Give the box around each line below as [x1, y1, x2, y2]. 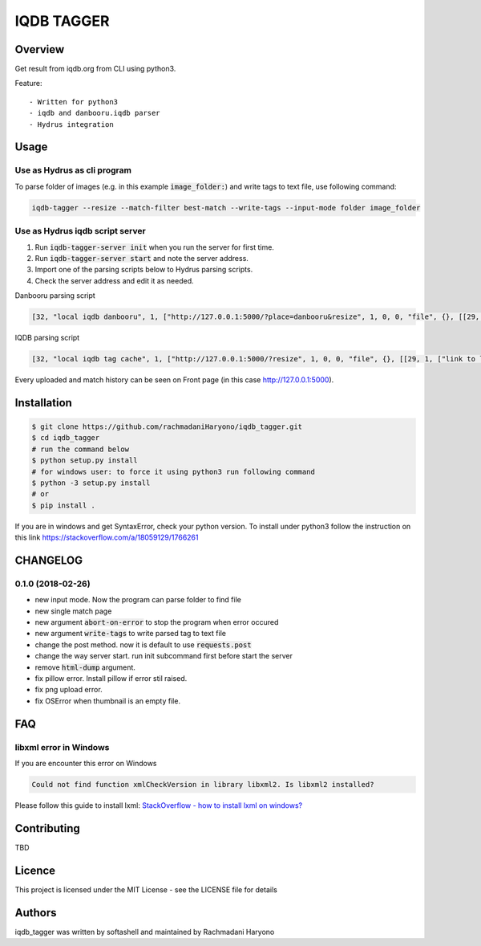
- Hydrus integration [29, 120, 114, 128]
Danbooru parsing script [14, 291, 95, 300]
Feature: [14, 79, 42, 88]
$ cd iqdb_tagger [31, 434, 100, 442]
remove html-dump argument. [34, 663, 136, 672]
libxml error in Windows [14, 741, 110, 752]
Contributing [14, 822, 80, 835]
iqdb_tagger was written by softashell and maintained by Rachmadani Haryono [14, 927, 275, 936]
